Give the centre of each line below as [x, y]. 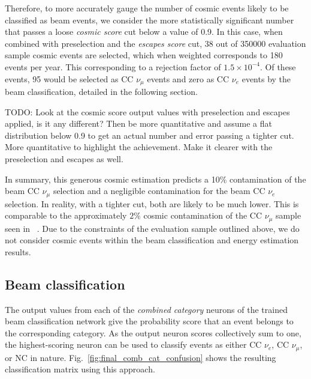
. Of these [278, 66]
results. [18, 251]
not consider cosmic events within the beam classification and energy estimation [152, 240]
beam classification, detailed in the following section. [101, 92]
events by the [266, 78]
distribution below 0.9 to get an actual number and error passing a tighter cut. [150, 135]
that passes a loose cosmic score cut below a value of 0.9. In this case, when [144, 32]
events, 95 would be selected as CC [69, 78]
